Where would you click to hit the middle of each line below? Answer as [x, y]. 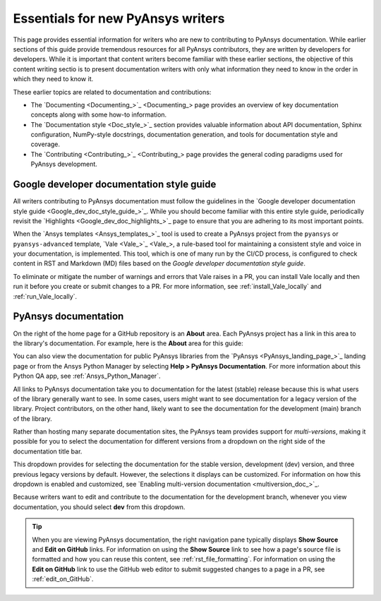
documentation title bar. [48, 451]
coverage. [45, 144]
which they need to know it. [53, 79]
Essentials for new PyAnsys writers [119, 18]
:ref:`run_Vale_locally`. [45, 296]
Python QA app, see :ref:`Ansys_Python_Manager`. [87, 376]
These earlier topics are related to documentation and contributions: [112, 92]
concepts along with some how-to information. [99, 115]
